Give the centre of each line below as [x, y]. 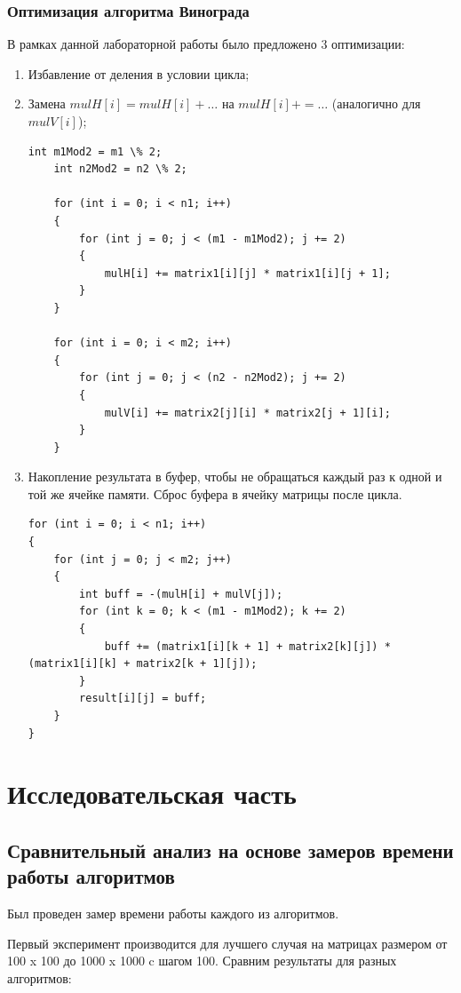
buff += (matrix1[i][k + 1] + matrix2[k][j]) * [247, 646]
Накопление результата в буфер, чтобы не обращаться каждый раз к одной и [235, 477]
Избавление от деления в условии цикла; [139, 73]
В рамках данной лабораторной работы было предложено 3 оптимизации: [206, 44]
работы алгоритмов [91, 876]
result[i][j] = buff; [143, 699]
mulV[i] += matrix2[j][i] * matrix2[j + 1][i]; [247, 413]
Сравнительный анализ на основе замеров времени [230, 850]
